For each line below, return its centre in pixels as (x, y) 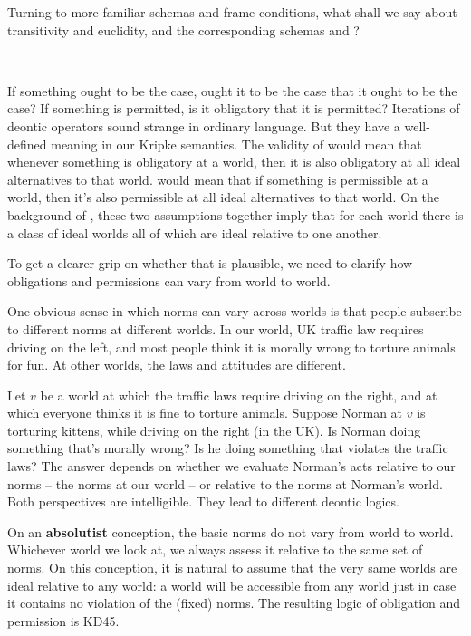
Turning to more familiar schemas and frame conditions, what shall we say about (232, 12)
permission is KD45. (63, 620)
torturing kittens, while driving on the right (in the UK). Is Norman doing (214, 430)
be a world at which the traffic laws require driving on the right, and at (239, 395)
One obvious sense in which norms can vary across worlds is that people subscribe (235, 311)
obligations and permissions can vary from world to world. (169, 280)
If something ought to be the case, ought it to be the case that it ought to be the (232, 90)
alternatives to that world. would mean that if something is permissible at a (218, 179)
